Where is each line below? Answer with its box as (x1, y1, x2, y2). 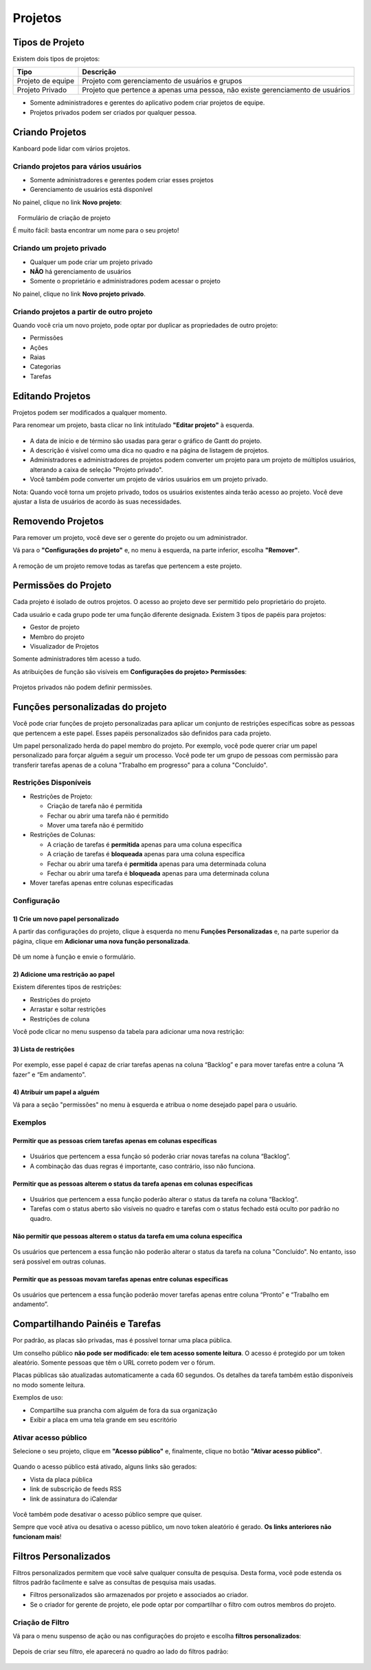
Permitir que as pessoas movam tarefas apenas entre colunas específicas (12, 1275, 229, 1283)
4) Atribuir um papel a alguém (12, 1087, 100, 1096)
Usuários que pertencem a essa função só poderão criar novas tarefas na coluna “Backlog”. (30, 1152, 291, 1160)
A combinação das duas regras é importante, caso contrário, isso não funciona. (30, 1162, 256, 1170)
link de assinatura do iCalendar (30, 1495, 118, 1503)
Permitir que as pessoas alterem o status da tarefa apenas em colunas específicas (12, 1180, 254, 1188)
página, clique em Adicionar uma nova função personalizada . (12, 937, 190, 945)
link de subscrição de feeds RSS (30, 1485, 122, 1493)
